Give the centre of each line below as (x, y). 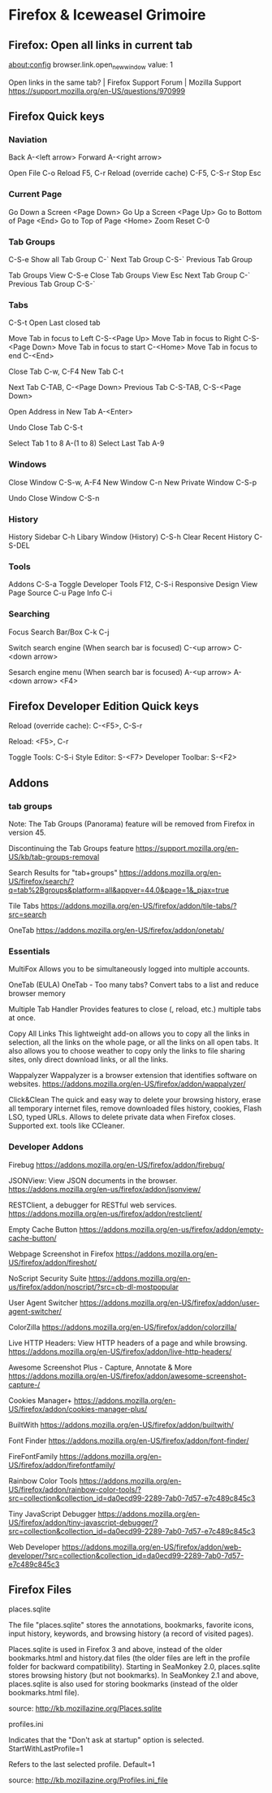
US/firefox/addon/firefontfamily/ (62, 1465)
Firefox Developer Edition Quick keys (104, 706)
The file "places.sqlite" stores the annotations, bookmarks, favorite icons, (131, 1625)
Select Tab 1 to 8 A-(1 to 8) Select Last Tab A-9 (86, 443)
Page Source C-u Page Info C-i (60, 593)
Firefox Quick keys (56, 117)
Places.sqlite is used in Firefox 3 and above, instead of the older (115, 1650)
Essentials (29, 951)
